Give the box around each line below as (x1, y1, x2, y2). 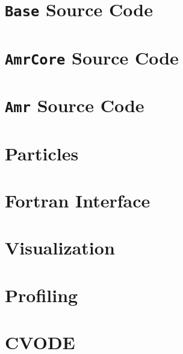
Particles (5, 141, 79, 165)
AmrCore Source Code (5, 45, 179, 69)
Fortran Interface (5, 188, 150, 213)
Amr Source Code (5, 93, 144, 118)
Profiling (5, 282, 78, 307)
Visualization (5, 235, 115, 260)
